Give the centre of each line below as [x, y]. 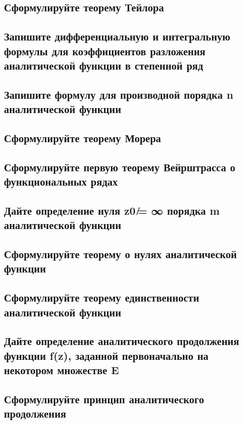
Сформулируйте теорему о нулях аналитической [121, 254]
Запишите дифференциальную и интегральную [117, 36]
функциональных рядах [61, 181]
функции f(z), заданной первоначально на [106, 355]
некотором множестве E [62, 370]
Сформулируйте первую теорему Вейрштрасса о [120, 167]
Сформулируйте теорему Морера [83, 137]
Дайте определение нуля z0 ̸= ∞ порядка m [112, 210]
